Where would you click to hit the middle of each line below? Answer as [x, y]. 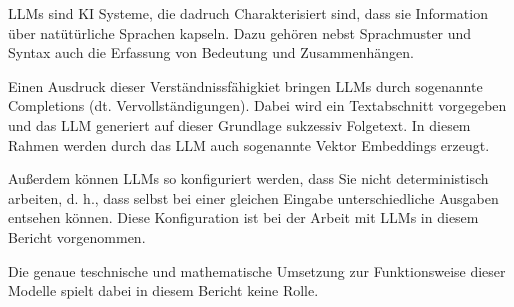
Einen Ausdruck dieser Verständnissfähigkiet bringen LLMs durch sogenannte [245, 85]
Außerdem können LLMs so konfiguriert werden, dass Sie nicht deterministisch [248, 178]
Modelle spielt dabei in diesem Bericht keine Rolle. [163, 290]
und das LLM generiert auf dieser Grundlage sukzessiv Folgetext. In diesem [239, 124]
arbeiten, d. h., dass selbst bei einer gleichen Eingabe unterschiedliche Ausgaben [253, 197]
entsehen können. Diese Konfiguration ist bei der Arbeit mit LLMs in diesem [243, 217]
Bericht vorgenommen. [77, 236]
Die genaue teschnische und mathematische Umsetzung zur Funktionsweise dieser [257, 270]
